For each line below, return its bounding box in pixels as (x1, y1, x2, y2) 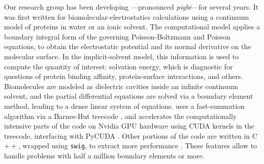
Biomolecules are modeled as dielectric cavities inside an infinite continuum (4, 80, 238, 91)
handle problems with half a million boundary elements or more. (4, 150, 205, 160)
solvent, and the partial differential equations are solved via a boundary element (4, 91, 253, 101)
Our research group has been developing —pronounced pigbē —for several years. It (4, 2, 259, 12)
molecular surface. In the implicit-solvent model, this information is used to (4, 51, 239, 61)
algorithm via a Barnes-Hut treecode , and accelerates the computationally (4, 110, 237, 121)
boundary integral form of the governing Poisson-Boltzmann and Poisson (4, 31, 230, 42)
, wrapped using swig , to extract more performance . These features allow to (18, 140, 257, 151)
